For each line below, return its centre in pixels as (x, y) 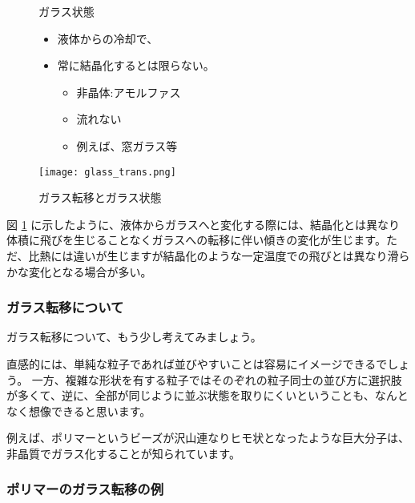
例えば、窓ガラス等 (127, 145)
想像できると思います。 (90, 410)
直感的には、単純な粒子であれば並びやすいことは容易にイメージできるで (197, 364)
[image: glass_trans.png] (107, 172)
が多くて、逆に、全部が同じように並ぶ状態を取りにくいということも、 (191, 395)
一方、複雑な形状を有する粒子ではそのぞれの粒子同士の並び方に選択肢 (217, 379)
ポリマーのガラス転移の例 (85, 489)
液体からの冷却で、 (108, 38)
